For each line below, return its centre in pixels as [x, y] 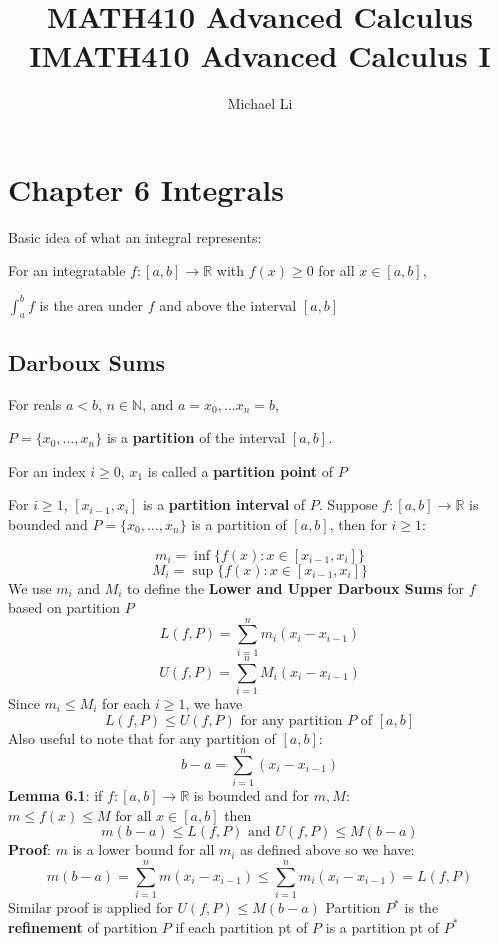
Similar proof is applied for [90, 907]
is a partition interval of [224, 504]
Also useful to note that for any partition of [142, 737]
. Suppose [348, 504]
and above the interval [228, 304]
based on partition [64, 607]
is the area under [91, 304]
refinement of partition [83, 926]
